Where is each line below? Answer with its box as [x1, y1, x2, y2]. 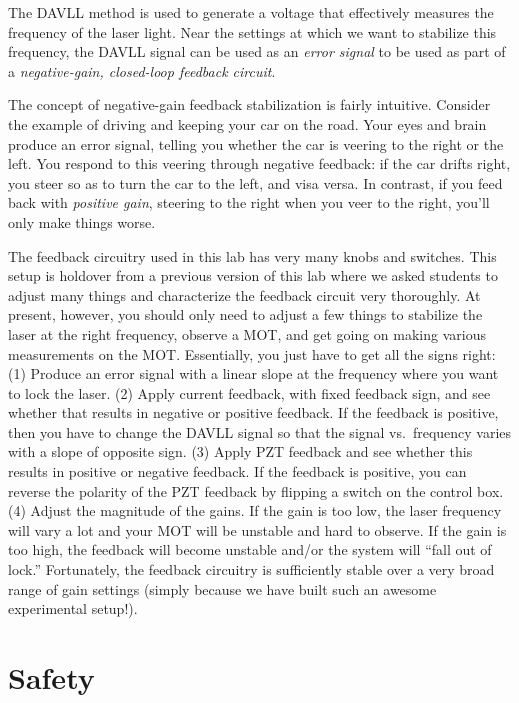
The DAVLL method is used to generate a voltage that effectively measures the [8, 2, 494, 22]
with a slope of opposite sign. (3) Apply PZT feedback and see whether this [8, 441, 473, 462]
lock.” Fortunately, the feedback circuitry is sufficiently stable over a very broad [8, 559, 495, 580]
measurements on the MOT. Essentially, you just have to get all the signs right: [8, 343, 496, 364]
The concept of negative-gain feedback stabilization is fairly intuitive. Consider [8, 94, 491, 115]
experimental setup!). [8, 598, 138, 619]
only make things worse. [8, 211, 156, 232]
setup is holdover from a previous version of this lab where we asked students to [8, 265, 498, 286]
